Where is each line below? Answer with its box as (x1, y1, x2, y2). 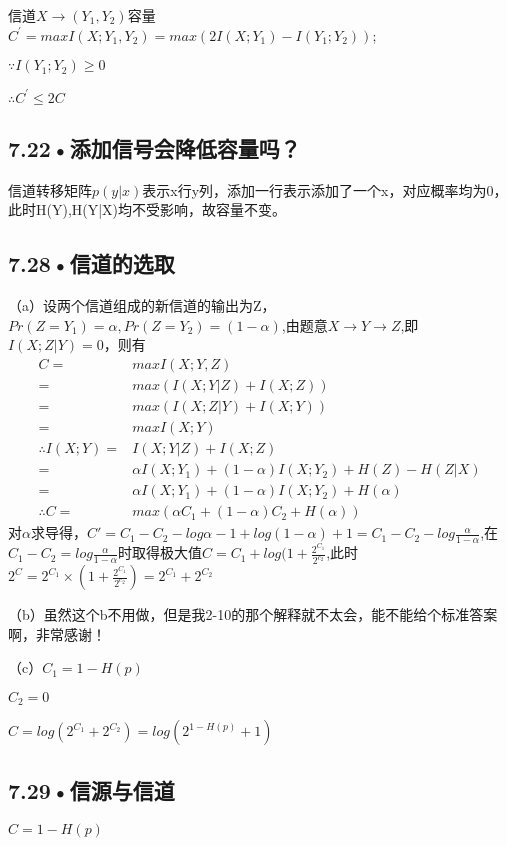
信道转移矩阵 (8, 179, 92, 200)
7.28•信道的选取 (8, 248, 175, 279)
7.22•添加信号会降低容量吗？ (8, 133, 301, 164)
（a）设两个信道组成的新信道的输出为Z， (8, 295, 276, 316)
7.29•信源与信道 (8, 774, 175, 805)
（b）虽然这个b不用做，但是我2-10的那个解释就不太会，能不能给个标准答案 (8, 604, 498, 625)
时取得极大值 (118, 542, 203, 563)
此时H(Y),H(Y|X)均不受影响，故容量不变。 (8, 199, 287, 220)
